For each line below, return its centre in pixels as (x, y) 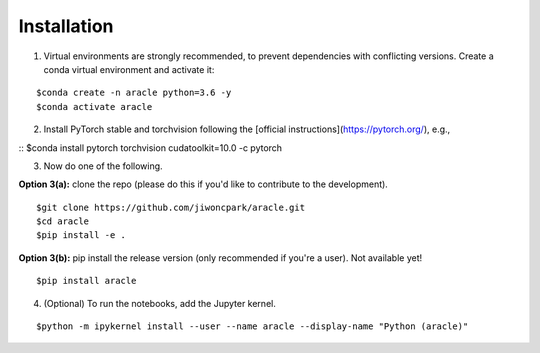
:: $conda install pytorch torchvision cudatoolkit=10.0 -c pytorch (150, 147)
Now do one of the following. (103, 166)
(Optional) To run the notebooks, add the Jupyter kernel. (160, 303)
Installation (66, 26)
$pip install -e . (81, 235)
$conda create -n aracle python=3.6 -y (134, 93)
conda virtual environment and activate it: (129, 69)
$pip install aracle (86, 281)
